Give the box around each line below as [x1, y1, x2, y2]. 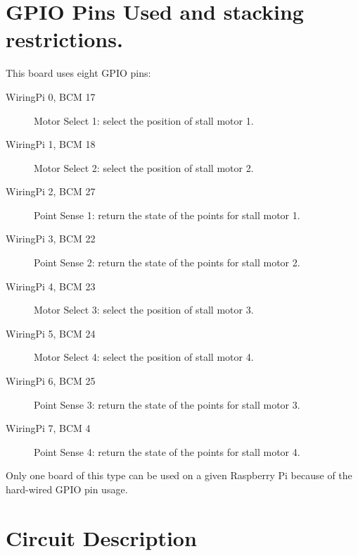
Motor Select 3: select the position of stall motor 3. [34, 302, 254, 317]
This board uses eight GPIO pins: [6, 66, 151, 80]
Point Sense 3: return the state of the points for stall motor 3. [34, 397, 300, 412]
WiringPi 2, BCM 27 [6, 184, 96, 199]
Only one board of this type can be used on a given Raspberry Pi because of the [6, 468, 352, 483]
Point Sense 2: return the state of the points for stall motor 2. [34, 255, 300, 270]
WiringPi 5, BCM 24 [6, 326, 96, 340]
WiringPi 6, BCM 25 [6, 373, 96, 388]
